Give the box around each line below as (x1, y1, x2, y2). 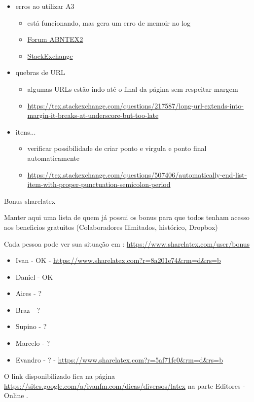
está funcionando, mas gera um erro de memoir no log (27, 17, 191, 28)
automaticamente (27, 152, 79, 163)
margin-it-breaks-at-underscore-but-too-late (27, 110, 159, 120)
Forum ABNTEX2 (27, 34, 83, 44)
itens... (15, 126, 36, 137)
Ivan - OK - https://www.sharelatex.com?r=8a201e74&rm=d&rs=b (15, 255, 221, 265)
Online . (4, 390, 29, 401)
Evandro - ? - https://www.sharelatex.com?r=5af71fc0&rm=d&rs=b (15, 354, 223, 365)
